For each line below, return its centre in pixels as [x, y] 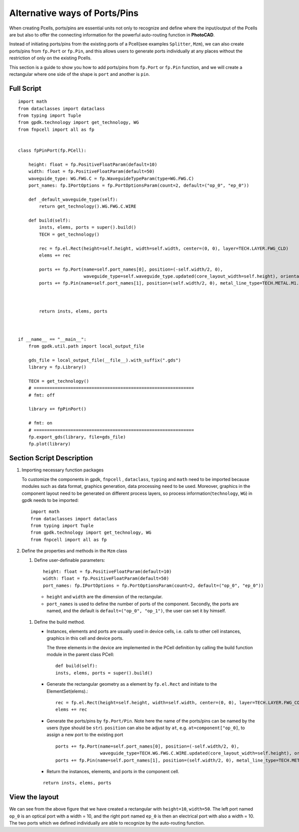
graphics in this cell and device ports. [85, 638]
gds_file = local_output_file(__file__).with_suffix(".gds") [105, 360]
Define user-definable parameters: [70, 560]
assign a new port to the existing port [85, 735]
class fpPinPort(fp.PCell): [52, 151]
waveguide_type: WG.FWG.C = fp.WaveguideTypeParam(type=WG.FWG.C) [111, 178]
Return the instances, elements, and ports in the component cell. [113, 772]
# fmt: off [42, 395]
